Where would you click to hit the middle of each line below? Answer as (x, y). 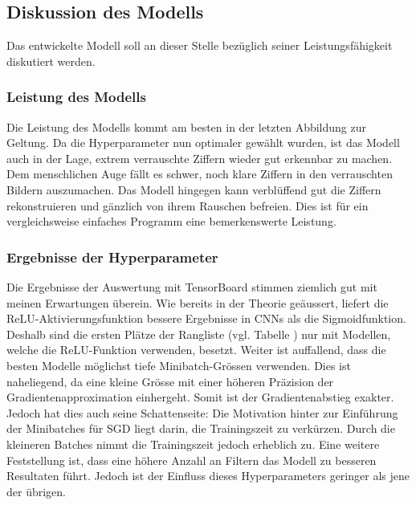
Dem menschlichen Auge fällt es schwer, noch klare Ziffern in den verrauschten (200, 174)
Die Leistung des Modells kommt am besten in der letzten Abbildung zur (186, 126)
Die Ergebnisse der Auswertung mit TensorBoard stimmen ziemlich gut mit (192, 286)
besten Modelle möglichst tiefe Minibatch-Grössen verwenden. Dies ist (179, 365)
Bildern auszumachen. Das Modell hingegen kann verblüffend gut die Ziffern (194, 189)
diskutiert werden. (51, 61)
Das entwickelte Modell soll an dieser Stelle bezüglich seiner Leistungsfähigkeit (200, 45)
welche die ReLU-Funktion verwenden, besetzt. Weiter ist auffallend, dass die (196, 350)
